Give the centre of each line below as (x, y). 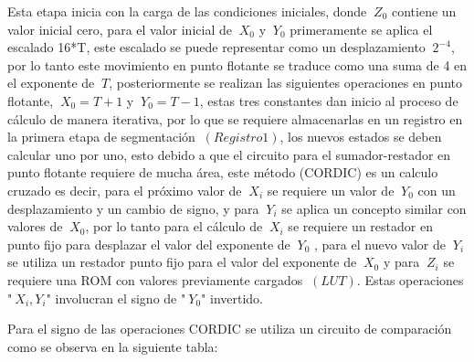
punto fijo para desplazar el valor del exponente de (149, 244)
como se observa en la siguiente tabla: (113, 346)
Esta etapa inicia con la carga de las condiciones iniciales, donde (187, 11)
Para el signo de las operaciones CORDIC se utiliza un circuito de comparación (230, 329)
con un (437, 190)
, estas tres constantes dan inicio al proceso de (329, 100)
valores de (35, 226)
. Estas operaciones (410, 279)
